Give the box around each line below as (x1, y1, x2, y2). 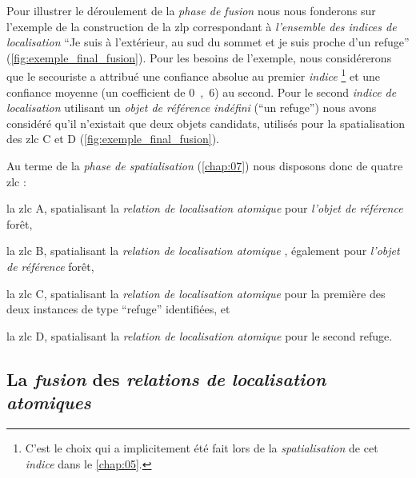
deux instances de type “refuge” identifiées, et (6, 301, 230, 317)
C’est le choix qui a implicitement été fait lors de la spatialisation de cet (25, 439, 378, 456)
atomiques (6, 390, 91, 415)
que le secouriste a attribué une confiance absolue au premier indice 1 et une (6, 66, 381, 85)
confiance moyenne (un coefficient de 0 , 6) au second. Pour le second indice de (6, 83, 397, 100)
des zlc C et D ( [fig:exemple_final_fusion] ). (6, 130, 220, 147)
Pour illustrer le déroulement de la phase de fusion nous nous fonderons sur (6, 2, 376, 18)
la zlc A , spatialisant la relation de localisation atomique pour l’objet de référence (6, 200, 403, 217)
